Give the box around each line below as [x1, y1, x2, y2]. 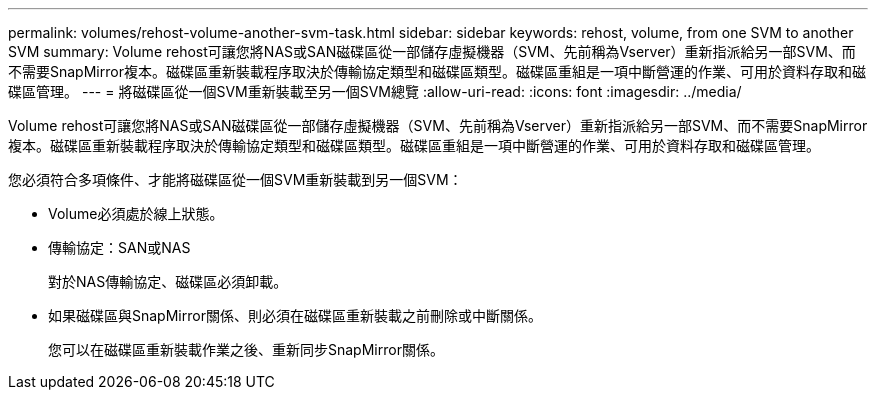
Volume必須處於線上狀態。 [48, 205, 224, 222]
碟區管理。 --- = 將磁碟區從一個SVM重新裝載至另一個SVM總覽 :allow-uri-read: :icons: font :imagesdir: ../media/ [8, 83, 742, 100]
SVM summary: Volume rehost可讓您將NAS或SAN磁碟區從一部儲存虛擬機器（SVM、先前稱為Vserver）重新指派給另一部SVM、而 [8, 43, 856, 60]
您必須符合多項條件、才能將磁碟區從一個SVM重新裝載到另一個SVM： [8, 171, 463, 188]
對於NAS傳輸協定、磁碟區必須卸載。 [48, 273, 288, 290]
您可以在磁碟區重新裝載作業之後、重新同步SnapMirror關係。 [48, 341, 444, 358]
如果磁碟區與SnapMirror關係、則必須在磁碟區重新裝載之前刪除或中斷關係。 [48, 307, 542, 324]
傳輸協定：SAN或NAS [48, 239, 191, 256]
